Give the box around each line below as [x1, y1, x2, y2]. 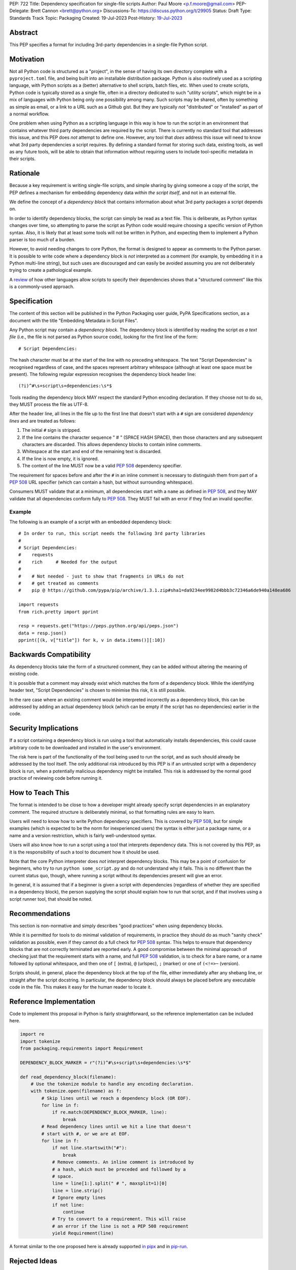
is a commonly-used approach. [9, 283, 75, 290]
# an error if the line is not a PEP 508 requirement [52, 1223, 189, 1229]
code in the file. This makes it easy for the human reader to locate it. [9, 983, 152, 990]
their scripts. [9, 155, 36, 162]
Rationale [9, 169, 40, 178]
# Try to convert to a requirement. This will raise [52, 1216, 186, 1222]
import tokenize [20, 1038, 61, 1044]
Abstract [9, 28, 38, 37]
